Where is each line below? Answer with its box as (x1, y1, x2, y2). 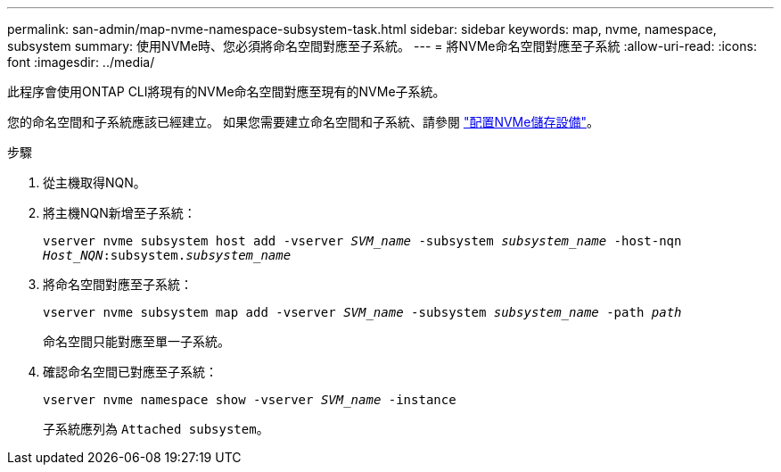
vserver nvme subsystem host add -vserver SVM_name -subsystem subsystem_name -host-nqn (43, 234, 682, 248)
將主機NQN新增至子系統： (43, 205, 196, 220)
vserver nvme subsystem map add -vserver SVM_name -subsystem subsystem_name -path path (43, 305, 682, 319)
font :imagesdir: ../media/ (7, 54, 155, 70)
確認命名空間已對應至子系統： (43, 364, 218, 379)
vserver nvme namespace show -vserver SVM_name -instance (43, 393, 456, 407)
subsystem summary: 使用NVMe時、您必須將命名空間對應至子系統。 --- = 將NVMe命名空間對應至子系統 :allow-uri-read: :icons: (7, 38, 757, 54)
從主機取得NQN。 (43, 175, 146, 190)
